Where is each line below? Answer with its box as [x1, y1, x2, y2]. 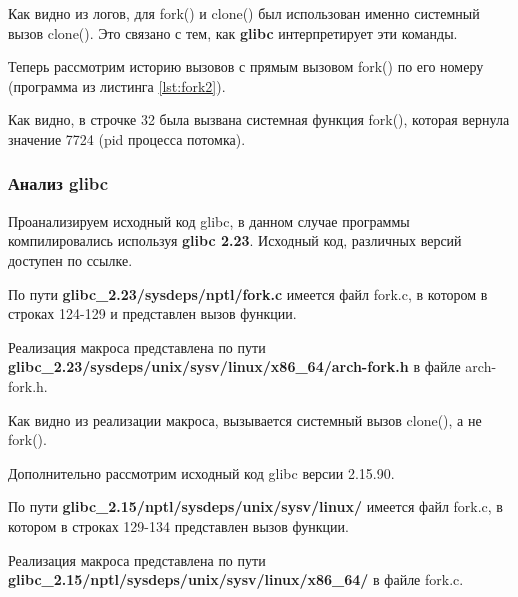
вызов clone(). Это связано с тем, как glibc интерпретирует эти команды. [8, 22, 458, 43]
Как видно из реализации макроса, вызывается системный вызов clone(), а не [8, 409, 482, 430]
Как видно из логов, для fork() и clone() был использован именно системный [8, 3, 480, 23]
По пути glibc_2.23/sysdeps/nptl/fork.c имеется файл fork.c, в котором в [8, 283, 488, 304]
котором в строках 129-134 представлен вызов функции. [8, 515, 349, 536]
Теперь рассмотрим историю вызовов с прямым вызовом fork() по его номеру [8, 56, 484, 77]
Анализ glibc [8, 171, 109, 196]
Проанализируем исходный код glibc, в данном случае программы [8, 210, 410, 231]
